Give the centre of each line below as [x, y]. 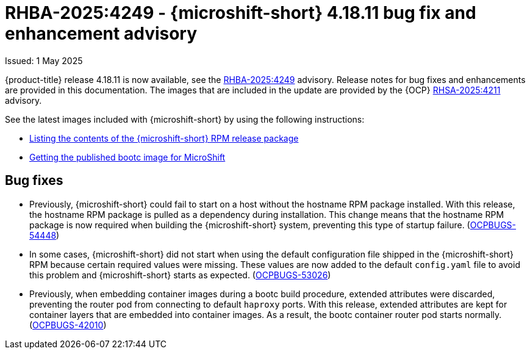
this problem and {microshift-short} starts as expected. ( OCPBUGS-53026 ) [180, 275]
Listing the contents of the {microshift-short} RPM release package [164, 138]
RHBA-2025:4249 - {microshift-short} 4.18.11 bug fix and [241, 13]
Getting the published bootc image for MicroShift [127, 157]
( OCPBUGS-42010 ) [68, 325]
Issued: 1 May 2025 [44, 60]
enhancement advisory [101, 34]
